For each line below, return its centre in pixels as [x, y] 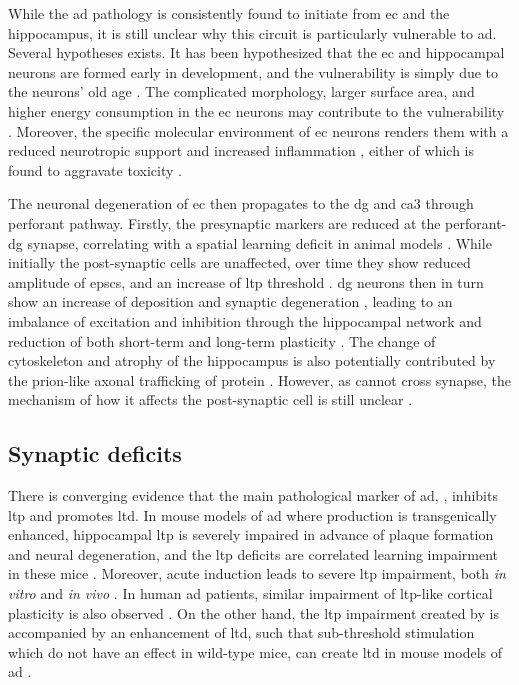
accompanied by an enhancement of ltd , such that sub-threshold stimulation [241, 632]
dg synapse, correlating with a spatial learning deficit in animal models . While [250, 242]
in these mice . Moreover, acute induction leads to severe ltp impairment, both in [257, 573]
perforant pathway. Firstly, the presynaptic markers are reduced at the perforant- [257, 222]
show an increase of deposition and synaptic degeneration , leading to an [230, 301]
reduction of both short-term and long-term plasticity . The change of [222, 340]
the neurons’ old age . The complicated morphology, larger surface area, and [241, 91]
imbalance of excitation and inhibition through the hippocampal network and [245, 320]
